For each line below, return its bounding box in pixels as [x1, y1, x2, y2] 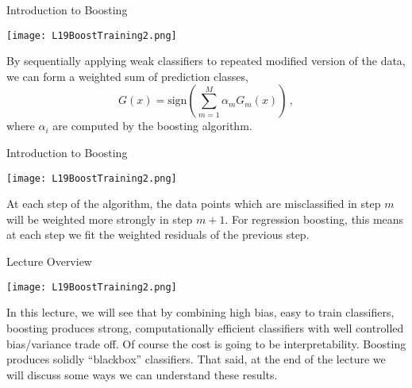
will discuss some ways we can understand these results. [6, 366, 278, 382]
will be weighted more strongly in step [6, 210, 193, 227]
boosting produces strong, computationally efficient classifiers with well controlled [6, 319, 404, 336]
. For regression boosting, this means [225, 210, 404, 227]
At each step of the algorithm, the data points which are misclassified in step [6, 195, 381, 212]
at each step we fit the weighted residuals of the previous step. [6, 226, 310, 243]
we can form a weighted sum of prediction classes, [6, 67, 248, 84]
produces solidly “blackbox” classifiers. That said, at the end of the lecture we [6, 351, 386, 367]
